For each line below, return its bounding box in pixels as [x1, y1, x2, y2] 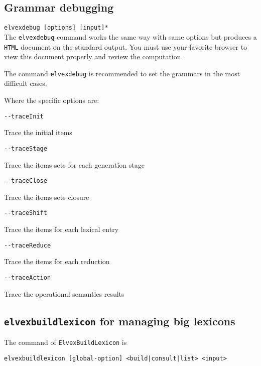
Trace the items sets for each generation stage [4, 159, 145, 170]
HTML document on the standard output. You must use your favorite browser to [4, 41, 247, 52]
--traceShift [4, 209, 47, 217]
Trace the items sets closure [4, 191, 89, 202]
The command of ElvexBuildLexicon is [4, 336, 127, 347]
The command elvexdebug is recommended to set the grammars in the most [4, 68, 240, 78]
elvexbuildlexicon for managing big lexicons [4, 313, 235, 328]
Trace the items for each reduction [4, 256, 110, 267]
